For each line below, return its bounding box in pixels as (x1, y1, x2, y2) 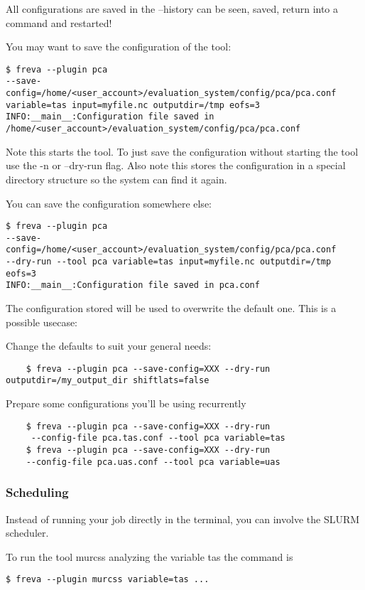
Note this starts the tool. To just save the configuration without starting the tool (6, 144, 359, 159)
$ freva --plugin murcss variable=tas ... (6, 574, 209, 585)
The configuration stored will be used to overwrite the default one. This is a (6, 301, 337, 316)
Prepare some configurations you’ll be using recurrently (6, 396, 246, 411)
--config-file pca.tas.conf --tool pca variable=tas (31, 433, 285, 444)
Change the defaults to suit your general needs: (6, 338, 212, 353)
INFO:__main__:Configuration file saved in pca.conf (6, 280, 260, 291)
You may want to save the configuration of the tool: (6, 39, 231, 54)
